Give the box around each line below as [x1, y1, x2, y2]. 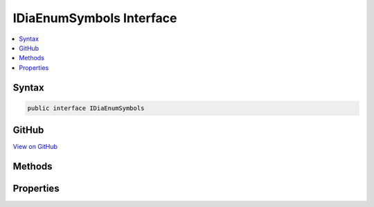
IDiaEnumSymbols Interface [12, 10, 177, 26]
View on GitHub [12, 143, 58, 151]
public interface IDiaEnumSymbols [27, 104, 145, 112]
